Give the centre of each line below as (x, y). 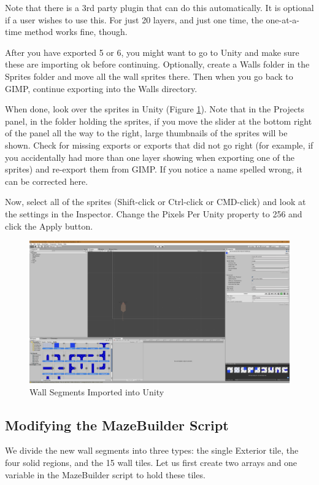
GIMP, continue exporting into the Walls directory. (101, 88)
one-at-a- (282, 19)
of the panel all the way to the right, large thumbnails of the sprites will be (146, 133)
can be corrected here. (47, 181)
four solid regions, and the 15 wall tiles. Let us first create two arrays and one (151, 462)
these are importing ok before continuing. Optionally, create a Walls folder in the (157, 64)
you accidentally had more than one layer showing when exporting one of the (150, 157)
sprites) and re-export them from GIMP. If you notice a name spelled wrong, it (154, 169)
